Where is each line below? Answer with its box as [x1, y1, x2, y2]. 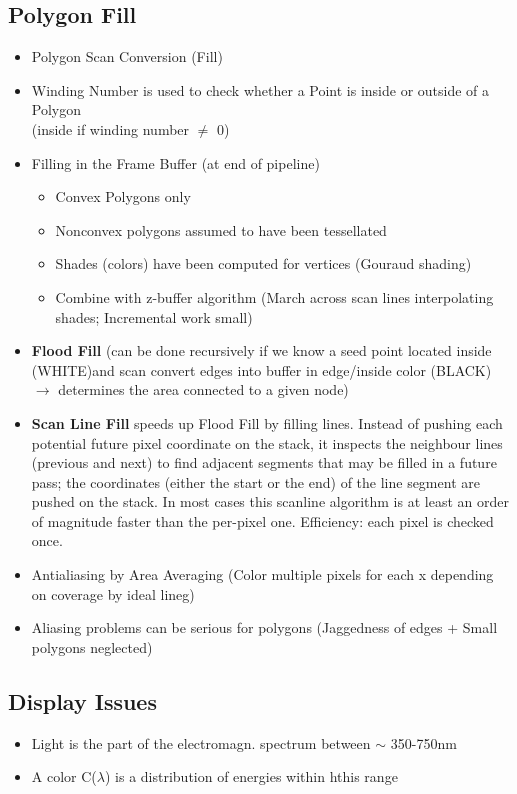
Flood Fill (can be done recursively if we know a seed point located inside [31, 340, 492, 361]
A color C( [31, 766, 97, 787]
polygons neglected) [31, 636, 153, 657]
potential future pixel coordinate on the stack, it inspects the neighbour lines [31, 432, 503, 453]
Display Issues [8, 685, 157, 716]
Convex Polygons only [55, 186, 191, 207]
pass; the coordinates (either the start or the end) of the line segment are [31, 471, 480, 492]
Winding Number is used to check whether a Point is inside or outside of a [31, 79, 490, 100]
